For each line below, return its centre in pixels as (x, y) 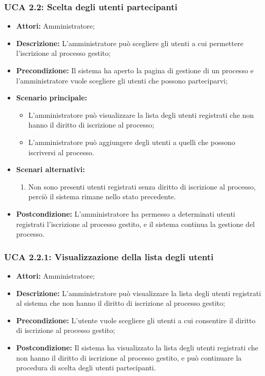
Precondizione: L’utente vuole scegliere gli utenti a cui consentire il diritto (136, 320)
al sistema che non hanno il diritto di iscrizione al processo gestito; (120, 303)
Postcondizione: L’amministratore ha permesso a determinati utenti (126, 213)
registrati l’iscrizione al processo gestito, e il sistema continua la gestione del (136, 224)
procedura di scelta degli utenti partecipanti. (86, 368)
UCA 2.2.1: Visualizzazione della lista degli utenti (109, 256)
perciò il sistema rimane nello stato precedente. (102, 196)
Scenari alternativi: (51, 169)
